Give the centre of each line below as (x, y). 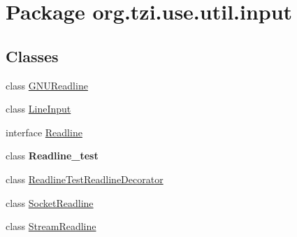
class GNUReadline (47, 85)
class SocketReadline (50, 202)
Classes (32, 56)
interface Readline (44, 132)
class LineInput (38, 109)
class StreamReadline (51, 226)
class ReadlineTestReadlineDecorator (85, 179)
